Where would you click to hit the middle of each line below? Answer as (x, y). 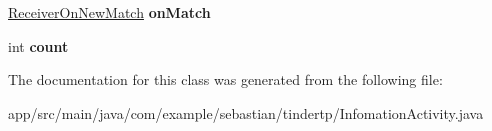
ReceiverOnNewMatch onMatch (109, 12)
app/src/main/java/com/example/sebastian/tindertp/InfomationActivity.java (246, 112)
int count (38, 45)
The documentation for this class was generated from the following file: (225, 79)
